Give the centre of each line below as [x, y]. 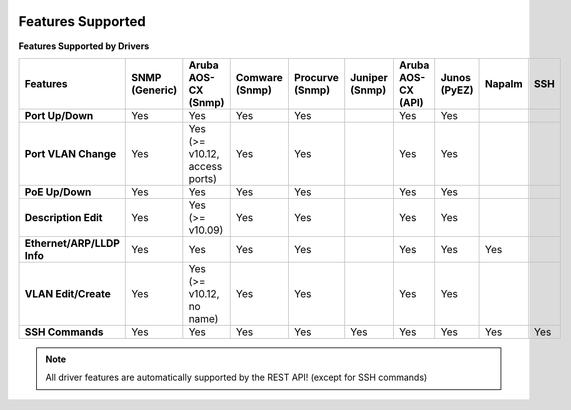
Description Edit [63, 217]
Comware [259, 77]
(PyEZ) [457, 90]
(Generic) [154, 90]
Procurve [316, 77]
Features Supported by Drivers [84, 46]
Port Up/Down [59, 115]
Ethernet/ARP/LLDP [72, 243]
